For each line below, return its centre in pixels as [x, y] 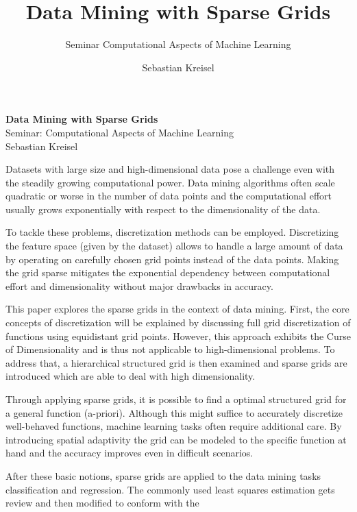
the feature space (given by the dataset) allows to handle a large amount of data [174, 246]
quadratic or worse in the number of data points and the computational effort [169, 196]
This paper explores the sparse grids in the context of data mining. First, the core [177, 309]
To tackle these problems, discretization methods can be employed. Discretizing [172, 232]
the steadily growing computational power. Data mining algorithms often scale [170, 182]
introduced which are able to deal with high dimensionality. [131, 376]
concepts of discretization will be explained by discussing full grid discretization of [178, 322]
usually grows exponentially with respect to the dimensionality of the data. [163, 209]
